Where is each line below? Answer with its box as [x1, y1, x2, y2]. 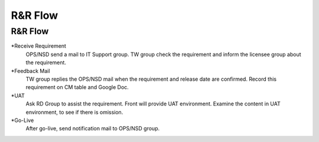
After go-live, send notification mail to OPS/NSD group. [25, 125, 159, 132]
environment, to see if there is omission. [25, 108, 123, 115]
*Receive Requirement [11, 42, 66, 49]
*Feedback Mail [11, 67, 50, 74]
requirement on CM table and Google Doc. [25, 84, 129, 91]
